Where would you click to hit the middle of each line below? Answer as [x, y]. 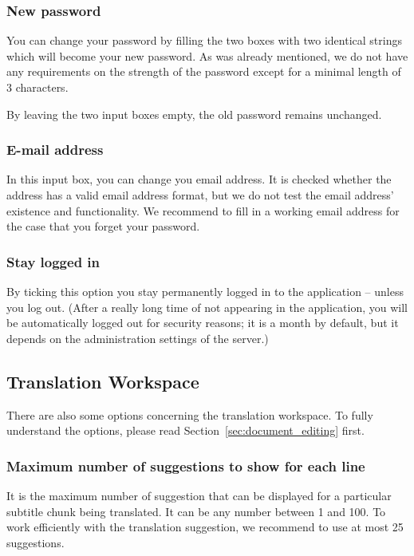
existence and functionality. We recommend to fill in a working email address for [203, 210]
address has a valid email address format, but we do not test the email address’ [200, 195]
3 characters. [37, 87]
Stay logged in [53, 261]
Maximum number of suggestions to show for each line [186, 465]
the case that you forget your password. [103, 226]
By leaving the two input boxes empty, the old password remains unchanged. [194, 114]
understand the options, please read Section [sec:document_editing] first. [185, 430]
